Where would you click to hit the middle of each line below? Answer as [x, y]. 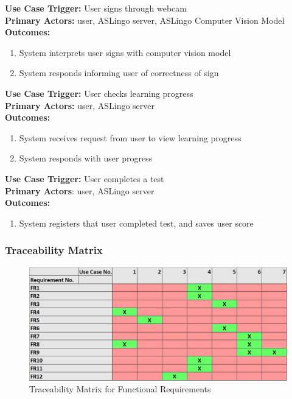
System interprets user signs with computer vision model [125, 52]
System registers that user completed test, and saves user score [136, 223]
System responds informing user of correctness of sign [119, 73]
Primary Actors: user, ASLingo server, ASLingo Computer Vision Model [145, 20]
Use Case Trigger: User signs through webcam [96, 8]
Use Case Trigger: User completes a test [85, 178]
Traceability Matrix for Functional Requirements [120, 389]
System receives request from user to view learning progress [130, 137]
